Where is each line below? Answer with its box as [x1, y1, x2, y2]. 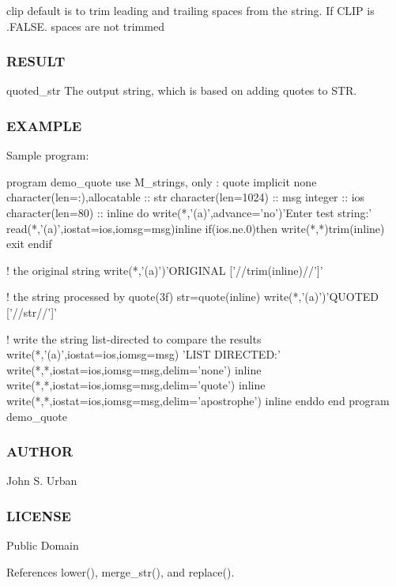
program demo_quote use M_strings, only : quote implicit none [6, 173, 317, 190]
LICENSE [6, 505, 71, 525]
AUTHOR [6, 441, 74, 461]
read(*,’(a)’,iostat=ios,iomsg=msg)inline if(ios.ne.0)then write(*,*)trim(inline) [6, 220, 385, 236]
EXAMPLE [6, 115, 82, 135]
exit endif [6, 235, 52, 252]
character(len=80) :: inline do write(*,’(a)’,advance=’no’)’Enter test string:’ [6, 205, 372, 220]
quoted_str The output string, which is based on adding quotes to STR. [6, 82, 357, 99]
